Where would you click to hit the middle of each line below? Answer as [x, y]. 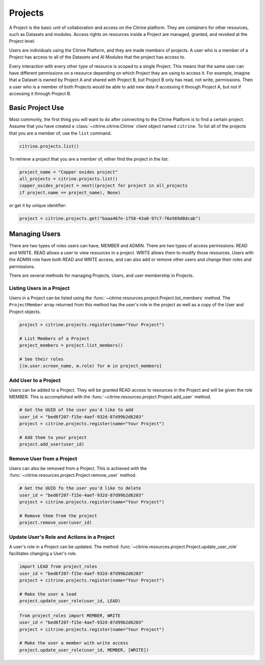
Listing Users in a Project [39, 288]
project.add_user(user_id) [52, 444]
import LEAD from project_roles [58, 567]
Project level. [22, 41]
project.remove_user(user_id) [56, 523]
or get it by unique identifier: [38, 205]
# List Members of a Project [54, 338]
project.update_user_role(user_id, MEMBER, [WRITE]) [84, 650]
